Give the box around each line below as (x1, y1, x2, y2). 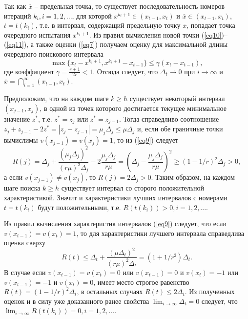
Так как (4, 1, 26, 11)
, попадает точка (186, 20, 235, 30)
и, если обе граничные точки (137, 124, 223, 134)
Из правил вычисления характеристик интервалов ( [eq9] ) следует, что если (4, 218, 227, 229)
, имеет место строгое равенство (93, 276, 189, 287)
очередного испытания (4, 29, 71, 40)
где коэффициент (4, 66, 54, 76)
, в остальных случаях (77, 286, 143, 297)
